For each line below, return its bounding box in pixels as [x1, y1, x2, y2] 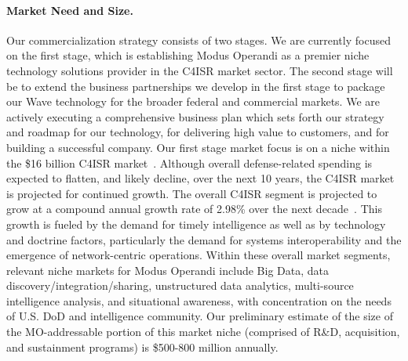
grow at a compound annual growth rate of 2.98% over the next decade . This [6, 200, 382, 217]
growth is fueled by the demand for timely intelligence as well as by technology [6, 215, 386, 232]
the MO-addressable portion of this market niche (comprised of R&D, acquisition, [6, 323, 400, 340]
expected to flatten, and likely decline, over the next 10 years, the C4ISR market [6, 170, 395, 186]
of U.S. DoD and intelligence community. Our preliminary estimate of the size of [6, 308, 393, 324]
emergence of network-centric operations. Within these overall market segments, [6, 247, 391, 263]
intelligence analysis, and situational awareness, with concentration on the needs [6, 292, 392, 309]
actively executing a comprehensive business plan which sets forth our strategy [6, 108, 384, 125]
